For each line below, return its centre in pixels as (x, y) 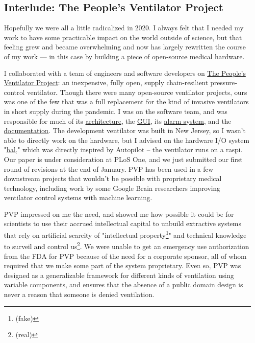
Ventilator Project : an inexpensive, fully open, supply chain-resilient (106, 82)
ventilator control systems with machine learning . (78, 197)
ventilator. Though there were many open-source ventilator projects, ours (137, 92)
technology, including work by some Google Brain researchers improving (112, 188)
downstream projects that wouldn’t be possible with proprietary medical (113, 178)
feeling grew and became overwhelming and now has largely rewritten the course (125, 47)
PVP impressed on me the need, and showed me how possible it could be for (119, 214)
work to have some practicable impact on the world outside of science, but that (123, 37)
